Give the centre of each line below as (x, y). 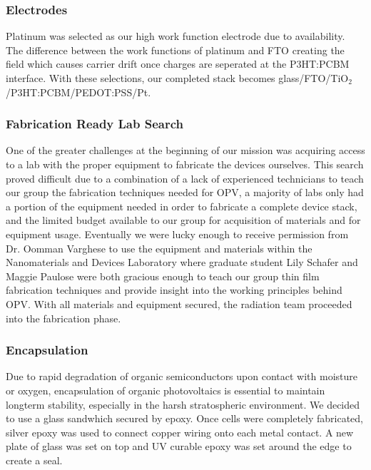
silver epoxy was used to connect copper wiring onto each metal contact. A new (180, 432)
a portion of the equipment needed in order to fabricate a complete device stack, (182, 206)
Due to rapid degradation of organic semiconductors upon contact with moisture (182, 376)
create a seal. (34, 460)
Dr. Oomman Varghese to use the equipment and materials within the (159, 248)
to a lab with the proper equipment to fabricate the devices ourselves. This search (185, 164)
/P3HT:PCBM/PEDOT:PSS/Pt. (78, 92)
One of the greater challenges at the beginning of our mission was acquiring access (185, 150)
